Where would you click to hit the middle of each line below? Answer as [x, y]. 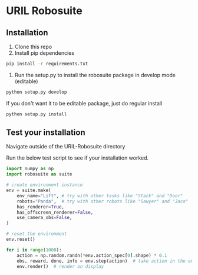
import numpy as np [30, 169]
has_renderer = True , [41, 207]
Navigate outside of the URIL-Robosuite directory [66, 147]
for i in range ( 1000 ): [34, 250]
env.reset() [21, 240]
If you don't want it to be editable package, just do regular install [84, 103]
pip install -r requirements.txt [47, 64]
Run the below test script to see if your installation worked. [77, 158]
